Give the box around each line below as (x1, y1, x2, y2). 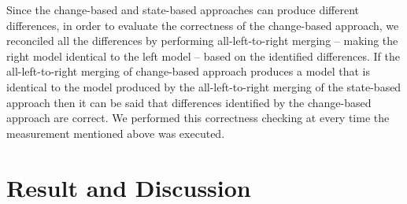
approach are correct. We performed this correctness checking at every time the (6, 109, 390, 126)
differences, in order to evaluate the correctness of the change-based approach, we (6, 17, 399, 33)
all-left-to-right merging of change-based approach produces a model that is (6, 63, 370, 80)
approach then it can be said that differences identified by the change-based (6, 94, 372, 110)
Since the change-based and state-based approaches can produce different (6, 2, 360, 17)
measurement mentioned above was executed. (6, 124, 225, 141)
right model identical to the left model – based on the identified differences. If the (6, 47, 400, 64)
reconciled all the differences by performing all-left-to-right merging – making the (6, 32, 398, 49)
